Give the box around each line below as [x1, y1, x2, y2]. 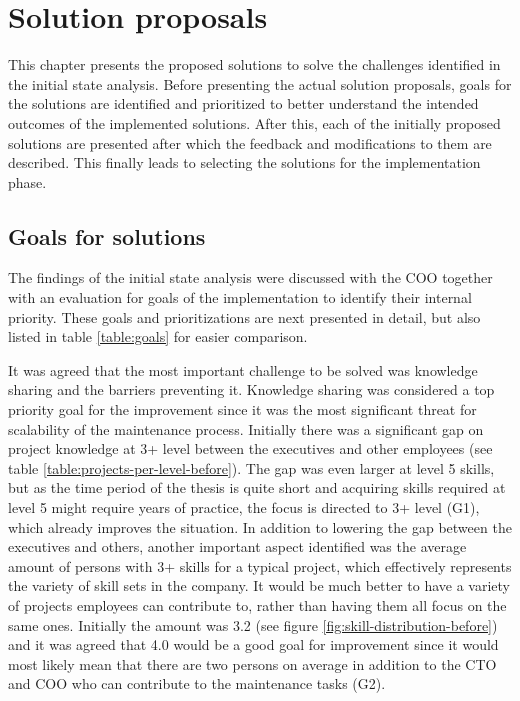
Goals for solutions [8, 220, 206, 251]
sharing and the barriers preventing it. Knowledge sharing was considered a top [8, 379, 495, 400]
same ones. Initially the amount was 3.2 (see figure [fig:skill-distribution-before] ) [8, 614, 498, 635]
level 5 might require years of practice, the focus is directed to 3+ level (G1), [8, 497, 480, 518]
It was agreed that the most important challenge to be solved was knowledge [8, 359, 478, 380]
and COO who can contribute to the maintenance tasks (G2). [8, 673, 386, 694]
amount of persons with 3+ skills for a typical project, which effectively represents [8, 555, 512, 576]
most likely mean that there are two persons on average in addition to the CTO [8, 653, 497, 674]
